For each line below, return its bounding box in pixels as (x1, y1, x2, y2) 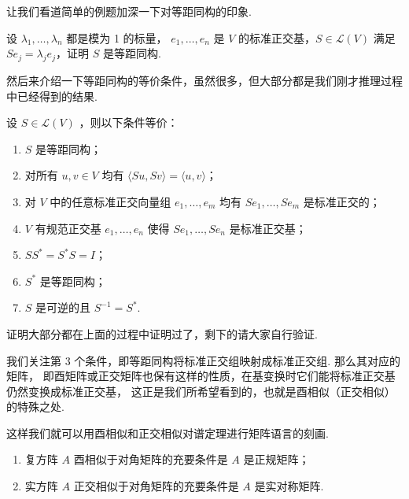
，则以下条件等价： (79, 114, 179, 131)
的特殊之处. (6, 398, 64, 415)
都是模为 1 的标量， (66, 29, 168, 46)
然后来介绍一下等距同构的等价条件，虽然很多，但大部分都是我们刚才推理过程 (6, 72, 403, 88)
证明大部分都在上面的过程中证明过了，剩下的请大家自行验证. (6, 325, 318, 342)
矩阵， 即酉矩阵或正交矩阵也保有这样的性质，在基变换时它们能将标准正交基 (6, 368, 396, 384)
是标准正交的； (303, 193, 381, 209)
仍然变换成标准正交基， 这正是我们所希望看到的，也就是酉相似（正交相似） (6, 383, 396, 399)
